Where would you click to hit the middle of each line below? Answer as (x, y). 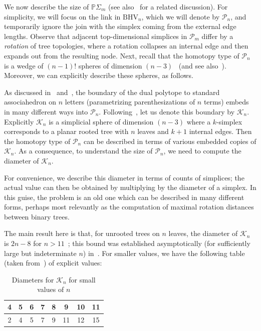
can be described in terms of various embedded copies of (170, 141)
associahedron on (30, 102)
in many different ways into (46, 111)
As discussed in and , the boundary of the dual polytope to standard (112, 92)
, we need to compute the (202, 151)
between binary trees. (37, 216)
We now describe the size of (47, 6)
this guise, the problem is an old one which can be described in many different (124, 197)
